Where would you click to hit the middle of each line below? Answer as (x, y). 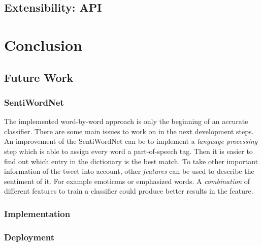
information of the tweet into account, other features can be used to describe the (129, 171)
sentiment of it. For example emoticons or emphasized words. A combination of (127, 181)
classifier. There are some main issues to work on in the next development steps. (129, 131)
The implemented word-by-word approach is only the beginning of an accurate (126, 121)
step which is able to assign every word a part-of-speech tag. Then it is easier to (128, 151)
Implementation (37, 213)
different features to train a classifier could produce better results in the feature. (129, 191)
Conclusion (43, 44)
